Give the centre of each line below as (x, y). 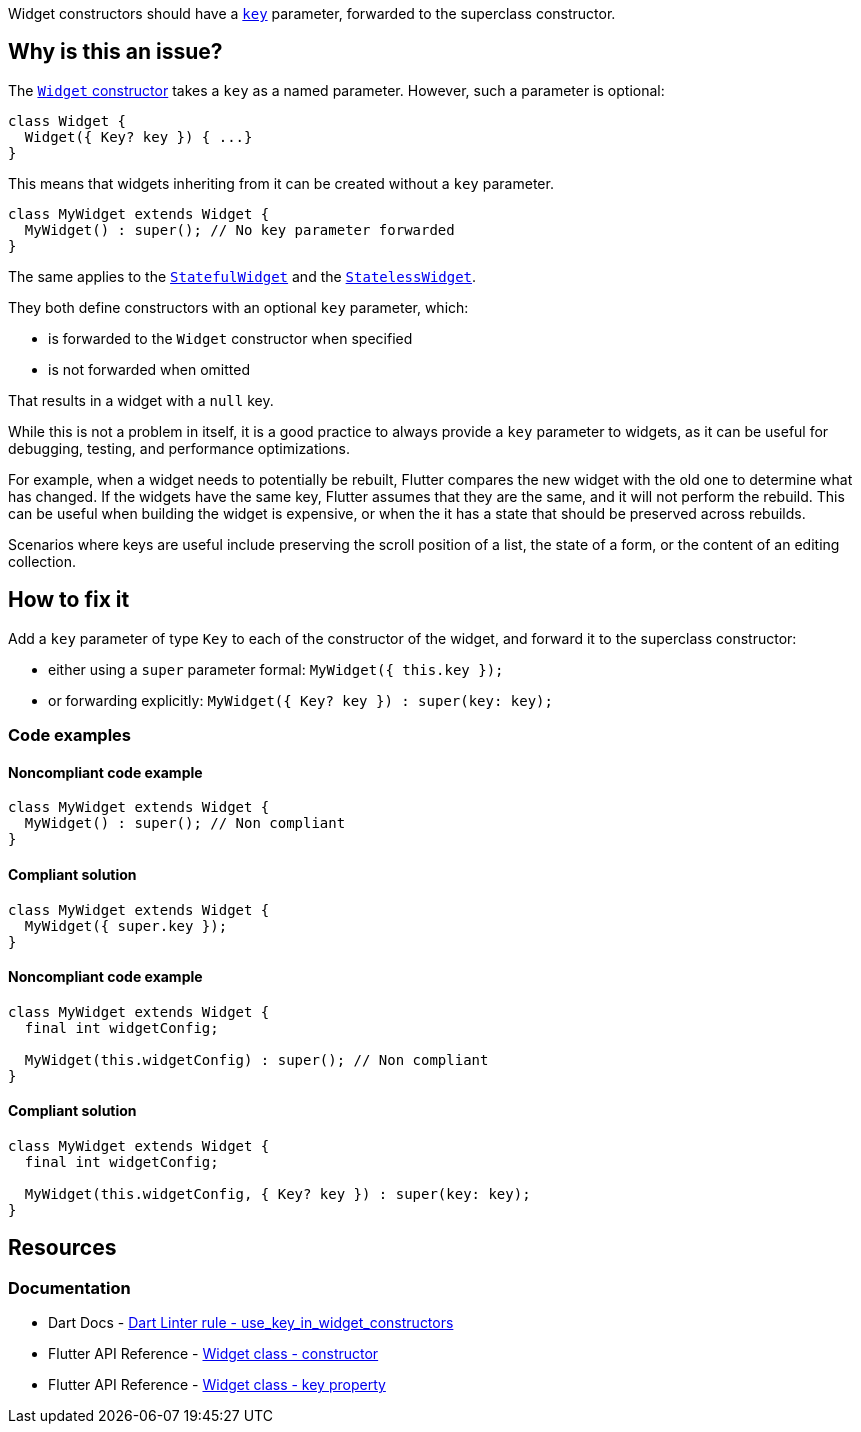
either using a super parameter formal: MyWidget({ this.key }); (276, 669)
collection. (42, 561)
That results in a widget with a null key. (141, 400)
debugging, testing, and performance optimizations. (179, 448)
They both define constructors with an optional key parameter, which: (238, 307)
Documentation (69, 1287)
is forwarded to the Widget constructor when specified (230, 338)
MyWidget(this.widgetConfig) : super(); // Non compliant (256, 1059)
